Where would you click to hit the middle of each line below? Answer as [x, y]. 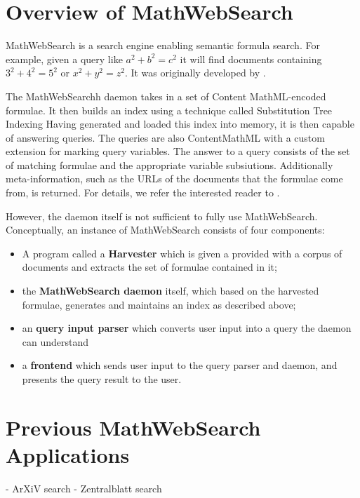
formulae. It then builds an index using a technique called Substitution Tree [169, 110]
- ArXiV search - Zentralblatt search [84, 488]
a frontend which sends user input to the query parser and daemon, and [180, 365]
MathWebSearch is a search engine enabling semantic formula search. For [163, 45]
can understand [55, 341]
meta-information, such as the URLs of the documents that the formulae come [174, 179]
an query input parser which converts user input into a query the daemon [187, 328]
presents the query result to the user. [102, 379]
